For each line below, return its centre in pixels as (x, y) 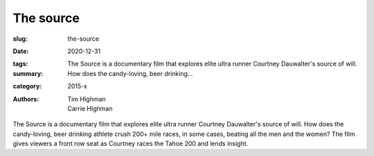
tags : (20, 64)
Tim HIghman (87, 99)
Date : (21, 51)
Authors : (26, 99)
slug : (20, 39)
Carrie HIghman (90, 108)
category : (27, 86)
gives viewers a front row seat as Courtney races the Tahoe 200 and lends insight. (131, 144)
